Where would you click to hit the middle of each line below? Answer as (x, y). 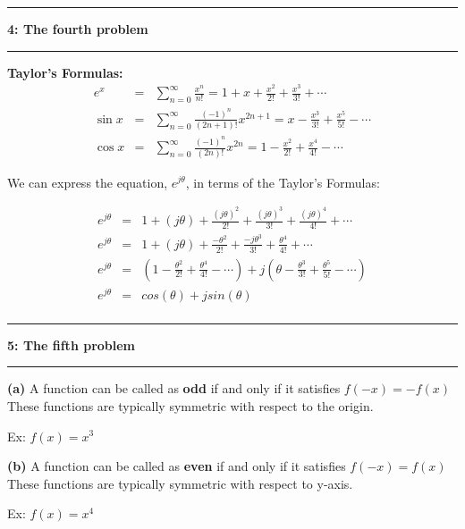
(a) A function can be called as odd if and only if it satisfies (174, 388)
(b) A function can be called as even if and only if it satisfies (177, 466)
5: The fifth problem (72, 344)
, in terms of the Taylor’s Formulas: (283, 182)
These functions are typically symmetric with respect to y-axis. (180, 483)
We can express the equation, (88, 182)
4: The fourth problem (78, 29)
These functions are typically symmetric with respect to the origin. (190, 405)
